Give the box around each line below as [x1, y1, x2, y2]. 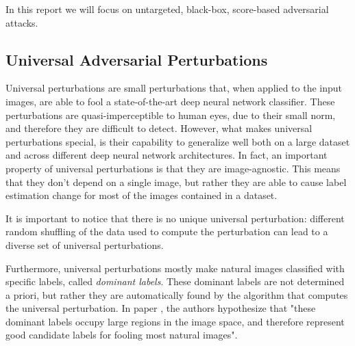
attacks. [5, 15, 38, 29]
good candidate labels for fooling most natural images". [5, 328, 238, 342]
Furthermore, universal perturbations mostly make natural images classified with [5, 261, 345, 275]
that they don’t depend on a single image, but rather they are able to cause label [5, 174, 347, 189]
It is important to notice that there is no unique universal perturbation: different [5, 211, 345, 225]
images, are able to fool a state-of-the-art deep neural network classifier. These [5, 94, 335, 108]
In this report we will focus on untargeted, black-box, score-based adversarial [5, 2, 329, 16]
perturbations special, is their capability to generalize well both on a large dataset [5, 134, 350, 148]
